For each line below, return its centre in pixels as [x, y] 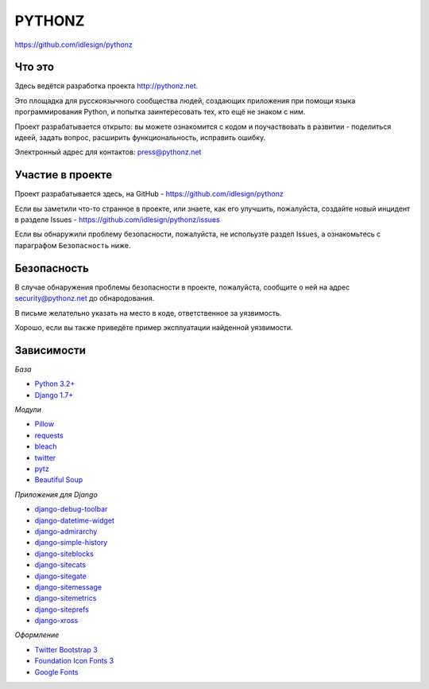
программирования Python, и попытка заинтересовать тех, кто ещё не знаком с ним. [160, 112]
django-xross [56, 621]
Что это [35, 67]
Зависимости [50, 350]
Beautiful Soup [59, 480]
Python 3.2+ [55, 384]
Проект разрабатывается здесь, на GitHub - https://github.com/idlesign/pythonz [149, 194]
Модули [28, 410]
